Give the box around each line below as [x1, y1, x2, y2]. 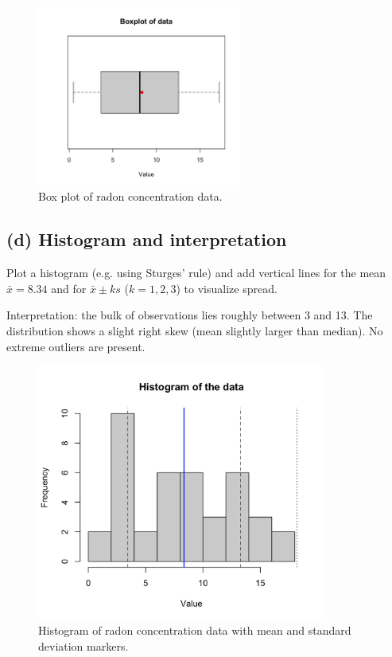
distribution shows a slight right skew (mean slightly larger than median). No [6, 322, 383, 338]
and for [51, 280, 87, 296]
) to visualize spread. [176, 280, 278, 296]
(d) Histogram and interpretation [6, 227, 287, 252]
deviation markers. [38, 637, 129, 654]
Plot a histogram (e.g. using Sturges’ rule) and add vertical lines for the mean [6, 264, 386, 281]
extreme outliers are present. [6, 338, 146, 354]
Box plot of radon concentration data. [38, 188, 223, 205]
